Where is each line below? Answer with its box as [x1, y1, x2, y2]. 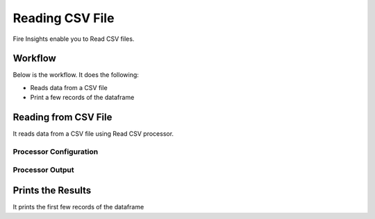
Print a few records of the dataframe [30, 94, 135, 102]
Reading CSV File [12, 10, 115, 26]
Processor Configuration [12, 146, 99, 156]
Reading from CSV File [12, 112, 112, 123]
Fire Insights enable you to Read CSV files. [12, 35, 135, 43]
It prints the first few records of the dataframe [12, 203, 144, 211]
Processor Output [12, 165, 74, 175]
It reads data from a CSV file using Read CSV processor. [12, 130, 174, 138]
